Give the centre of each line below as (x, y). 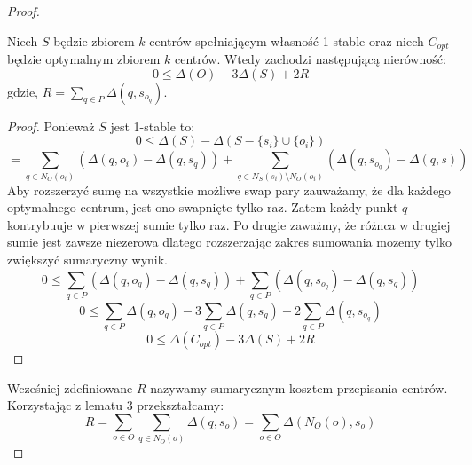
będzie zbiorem (94, 40)
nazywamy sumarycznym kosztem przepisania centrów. (299, 387)
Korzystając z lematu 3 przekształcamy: (116, 405)
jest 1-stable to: (153, 126)
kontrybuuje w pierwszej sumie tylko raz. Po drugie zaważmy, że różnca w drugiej (229, 224)
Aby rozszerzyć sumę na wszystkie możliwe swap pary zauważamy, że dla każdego (229, 189)
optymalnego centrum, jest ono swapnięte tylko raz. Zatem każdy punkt (203, 207)
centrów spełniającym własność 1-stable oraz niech (287, 40)
